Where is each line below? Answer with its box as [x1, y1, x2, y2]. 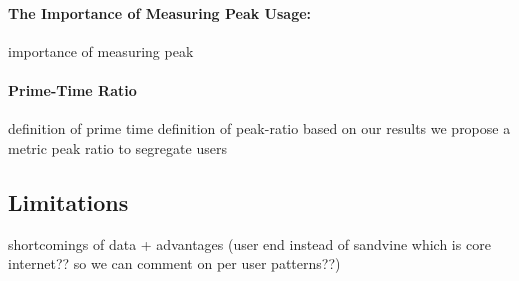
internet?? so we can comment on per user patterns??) [8, 253, 341, 274]
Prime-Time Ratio [8, 79, 137, 100]
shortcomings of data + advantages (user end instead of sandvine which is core [8, 233, 491, 254]
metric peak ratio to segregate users [8, 137, 227, 158]
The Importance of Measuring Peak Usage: [8, 2, 312, 23]
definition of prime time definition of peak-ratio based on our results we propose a [8, 118, 511, 139]
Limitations [8, 186, 129, 217]
